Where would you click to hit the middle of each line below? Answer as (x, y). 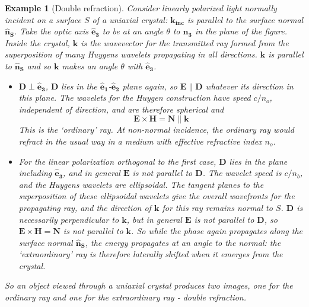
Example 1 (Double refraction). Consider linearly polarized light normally (141, 8)
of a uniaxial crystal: (130, 19)
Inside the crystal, (37, 42)
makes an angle (90, 65)
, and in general (92, 173)
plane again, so (150, 86)
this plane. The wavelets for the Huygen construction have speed (135, 97)
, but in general (154, 219)
